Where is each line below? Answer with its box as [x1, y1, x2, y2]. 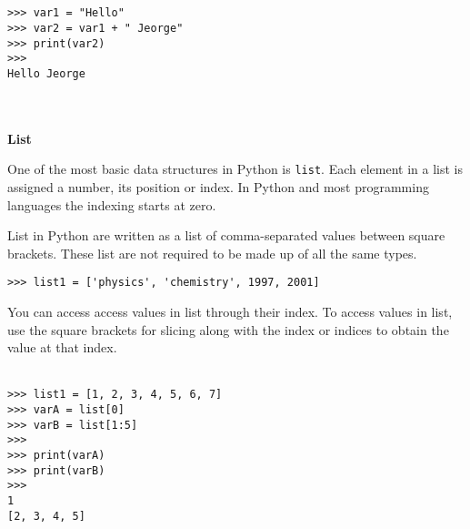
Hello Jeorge [7, 66, 85, 80]
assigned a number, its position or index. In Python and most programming [7, 177, 429, 196]
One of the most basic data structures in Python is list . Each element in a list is [7, 159, 463, 178]
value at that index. [7, 338, 117, 357]
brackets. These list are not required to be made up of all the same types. [7, 243, 417, 262]
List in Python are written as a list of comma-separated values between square [7, 226, 445, 245]
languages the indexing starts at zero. [7, 195, 216, 214]
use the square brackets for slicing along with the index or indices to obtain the [7, 320, 449, 339]
